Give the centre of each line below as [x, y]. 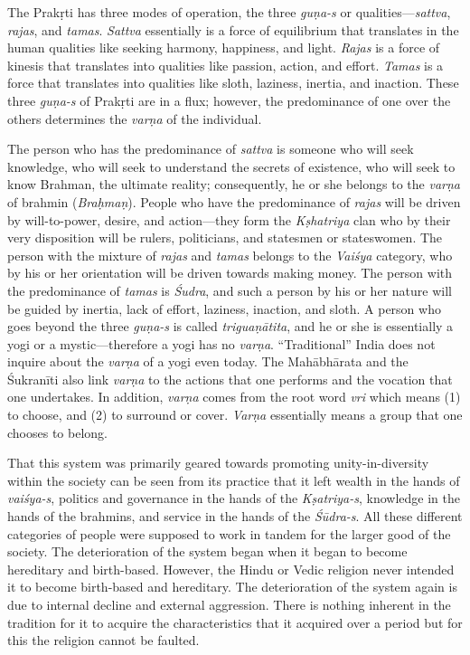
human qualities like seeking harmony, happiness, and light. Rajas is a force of [224, 47]
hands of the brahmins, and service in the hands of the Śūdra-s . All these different [235, 516]
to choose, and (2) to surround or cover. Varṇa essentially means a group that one [235, 415]
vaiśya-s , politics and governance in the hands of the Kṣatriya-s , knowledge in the [234, 498]
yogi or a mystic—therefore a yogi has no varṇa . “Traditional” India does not [221, 343]
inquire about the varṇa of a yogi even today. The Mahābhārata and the [208, 361]
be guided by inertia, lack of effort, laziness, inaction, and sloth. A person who [224, 308]
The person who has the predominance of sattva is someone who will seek [211, 149]
